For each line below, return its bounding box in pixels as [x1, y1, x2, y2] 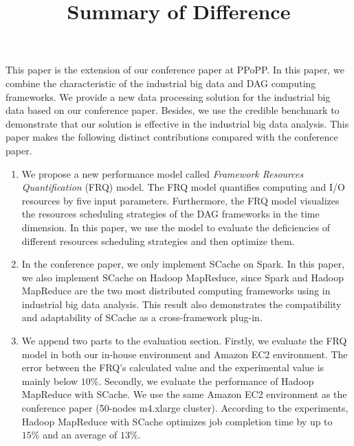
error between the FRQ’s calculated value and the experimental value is [21, 360, 324, 375]
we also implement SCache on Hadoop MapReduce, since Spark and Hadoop [21, 270, 344, 284]
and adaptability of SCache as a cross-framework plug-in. [21, 310, 263, 325]
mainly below [21, 373, 78, 388]
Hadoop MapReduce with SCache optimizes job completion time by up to [21, 414, 333, 428]
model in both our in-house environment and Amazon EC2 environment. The [21, 347, 348, 361]
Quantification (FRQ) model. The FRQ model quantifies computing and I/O [21, 180, 345, 194]
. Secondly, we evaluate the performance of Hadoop [98, 373, 314, 388]
